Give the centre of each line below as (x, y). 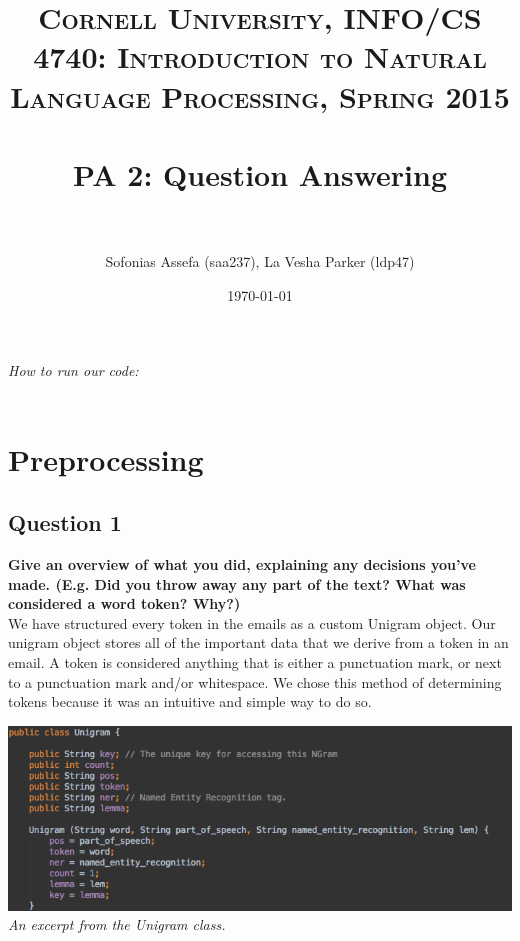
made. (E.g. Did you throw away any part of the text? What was (237, 583)
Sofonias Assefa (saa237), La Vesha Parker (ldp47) (260, 261)
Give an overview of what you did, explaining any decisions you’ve (242, 564)
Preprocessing (106, 458)
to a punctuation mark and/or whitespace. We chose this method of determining (255, 681)
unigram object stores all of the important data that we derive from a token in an (258, 642)
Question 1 (65, 522)
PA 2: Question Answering (260, 173)
